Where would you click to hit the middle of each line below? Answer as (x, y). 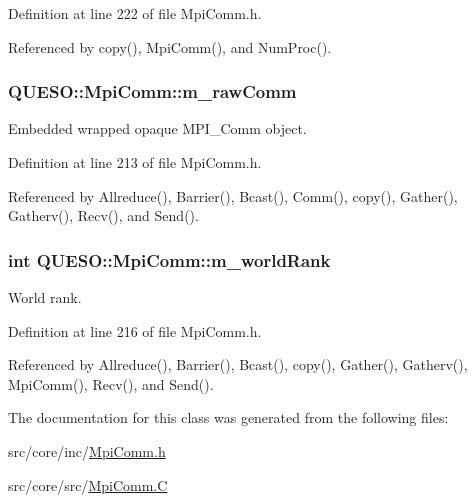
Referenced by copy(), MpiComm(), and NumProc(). (170, 46)
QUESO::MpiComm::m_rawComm (152, 91)
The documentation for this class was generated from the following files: (228, 417)
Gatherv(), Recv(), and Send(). (103, 215)
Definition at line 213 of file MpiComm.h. (135, 162)
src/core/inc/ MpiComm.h (87, 450)
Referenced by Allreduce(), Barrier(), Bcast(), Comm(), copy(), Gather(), (233, 195)
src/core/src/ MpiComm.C (88, 484)
